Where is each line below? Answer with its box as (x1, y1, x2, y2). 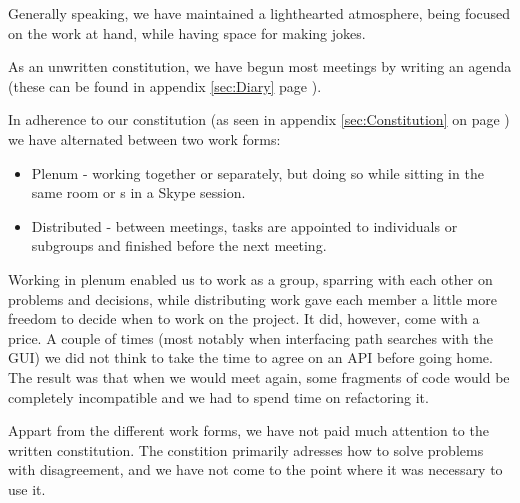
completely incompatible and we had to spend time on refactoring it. (8, 386, 429, 407)
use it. (8, 478, 46, 499)
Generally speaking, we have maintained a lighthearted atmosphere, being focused (8, 3, 511, 23)
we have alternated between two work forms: (8, 128, 281, 149)
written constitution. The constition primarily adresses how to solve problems (8, 439, 484, 460)
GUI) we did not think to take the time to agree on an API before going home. (8, 347, 493, 368)
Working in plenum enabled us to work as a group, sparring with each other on (8, 268, 493, 289)
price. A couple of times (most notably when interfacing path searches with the (8, 327, 493, 348)
